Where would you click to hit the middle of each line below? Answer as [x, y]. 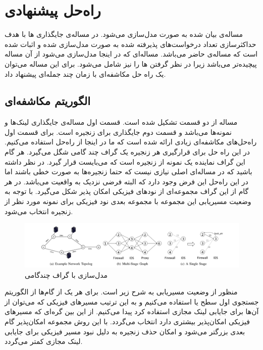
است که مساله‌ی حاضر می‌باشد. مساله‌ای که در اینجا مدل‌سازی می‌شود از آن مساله [131, 54]
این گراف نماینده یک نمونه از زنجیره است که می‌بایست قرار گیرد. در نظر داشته [125, 161]
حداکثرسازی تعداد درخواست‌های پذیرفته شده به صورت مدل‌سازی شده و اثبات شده [130, 44]
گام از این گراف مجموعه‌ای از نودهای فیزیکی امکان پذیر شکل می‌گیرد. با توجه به [127, 191]
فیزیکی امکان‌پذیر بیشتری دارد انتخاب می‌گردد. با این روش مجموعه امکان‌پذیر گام [127, 321]
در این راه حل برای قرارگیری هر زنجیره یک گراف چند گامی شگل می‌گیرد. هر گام [127, 152]
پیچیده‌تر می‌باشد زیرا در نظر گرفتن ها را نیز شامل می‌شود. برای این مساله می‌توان [131, 63]
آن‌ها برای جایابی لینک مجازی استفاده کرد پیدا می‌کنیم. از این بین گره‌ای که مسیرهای [132, 311]
